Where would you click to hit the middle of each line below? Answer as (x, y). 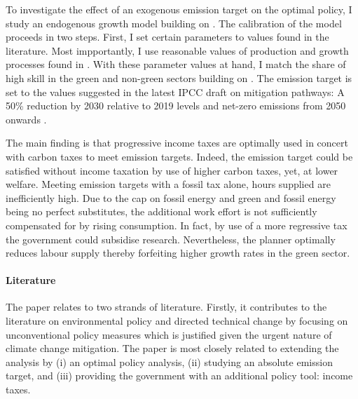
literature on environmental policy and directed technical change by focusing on (177, 321)
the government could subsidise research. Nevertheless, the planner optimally (171, 239)
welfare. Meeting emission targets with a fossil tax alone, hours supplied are (168, 184)
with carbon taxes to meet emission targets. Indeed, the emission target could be (179, 156)
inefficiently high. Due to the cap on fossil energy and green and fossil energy (171, 197)
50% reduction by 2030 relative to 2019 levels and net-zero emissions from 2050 (176, 106)
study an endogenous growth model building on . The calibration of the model (174, 23)
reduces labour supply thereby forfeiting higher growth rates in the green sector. (178, 253)
